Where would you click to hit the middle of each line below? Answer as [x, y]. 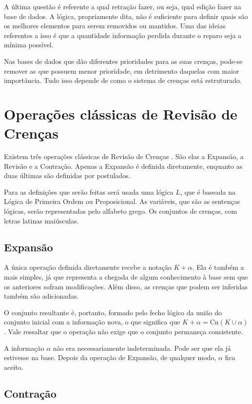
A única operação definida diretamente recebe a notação [88, 267]
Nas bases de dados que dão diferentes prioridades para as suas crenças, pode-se [123, 61]
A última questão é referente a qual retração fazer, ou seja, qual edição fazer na [123, 6]
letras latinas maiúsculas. [41, 220]
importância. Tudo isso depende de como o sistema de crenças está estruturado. [123, 80]
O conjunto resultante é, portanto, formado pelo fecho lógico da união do [113, 312]
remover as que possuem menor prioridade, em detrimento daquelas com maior [122, 71]
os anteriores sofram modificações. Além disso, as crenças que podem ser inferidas [126, 286]
